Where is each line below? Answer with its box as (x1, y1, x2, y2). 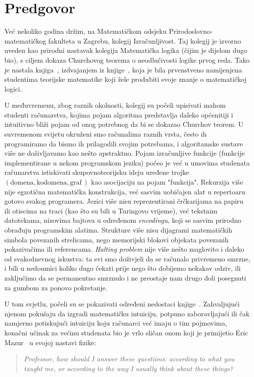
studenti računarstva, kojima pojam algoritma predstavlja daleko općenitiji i (4, 109, 233, 119)
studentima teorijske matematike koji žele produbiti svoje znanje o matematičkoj (4, 74, 247, 84)
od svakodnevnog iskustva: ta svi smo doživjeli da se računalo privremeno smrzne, (4, 253, 251, 263)
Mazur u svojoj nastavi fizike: (4, 337, 96, 347)
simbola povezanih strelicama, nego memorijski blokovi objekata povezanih (4, 234, 229, 244)
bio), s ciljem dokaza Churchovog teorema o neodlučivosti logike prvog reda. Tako (4, 54, 250, 65)
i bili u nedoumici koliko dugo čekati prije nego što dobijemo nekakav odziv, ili (4, 263, 241, 273)
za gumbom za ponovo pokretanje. (4, 282, 108, 292)
